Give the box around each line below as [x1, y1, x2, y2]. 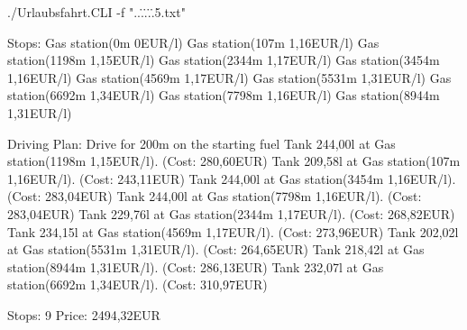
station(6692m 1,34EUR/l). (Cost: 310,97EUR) [7, 275, 268, 294]
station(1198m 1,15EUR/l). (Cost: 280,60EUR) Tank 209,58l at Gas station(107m [7, 151, 461, 170]
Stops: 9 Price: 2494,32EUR [7, 305, 160, 324]
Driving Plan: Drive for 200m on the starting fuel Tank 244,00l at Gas [7, 133, 396, 152]
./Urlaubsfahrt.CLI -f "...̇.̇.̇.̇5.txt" [7, 3, 186, 21]
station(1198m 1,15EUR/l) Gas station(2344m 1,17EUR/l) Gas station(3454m [7, 50, 440, 69]
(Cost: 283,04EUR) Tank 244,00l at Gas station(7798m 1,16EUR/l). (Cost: [7, 187, 422, 206]
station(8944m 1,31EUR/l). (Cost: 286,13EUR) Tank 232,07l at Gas [7, 257, 384, 276]
